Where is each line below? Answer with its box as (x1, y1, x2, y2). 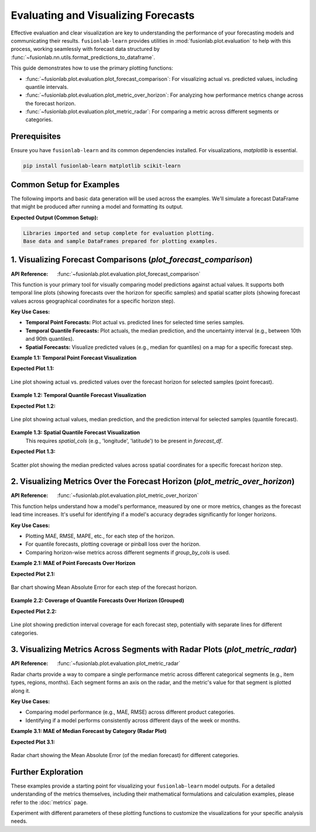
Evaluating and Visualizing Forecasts (11, 9, 195, 22)
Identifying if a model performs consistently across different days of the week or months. (25, 717, 241, 724)
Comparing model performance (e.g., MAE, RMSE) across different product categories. (25, 708, 235, 715)
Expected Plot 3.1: (11, 738, 56, 745)
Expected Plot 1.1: (11, 365, 54, 372)
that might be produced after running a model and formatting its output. (11, 203, 184, 210)
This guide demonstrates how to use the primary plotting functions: (11, 64, 174, 71)
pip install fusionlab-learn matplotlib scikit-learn (23, 163, 181, 169)
